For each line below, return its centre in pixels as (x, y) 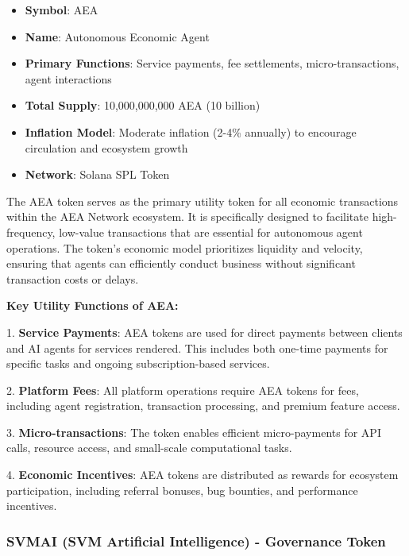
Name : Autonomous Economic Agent (117, 36)
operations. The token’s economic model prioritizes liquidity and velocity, (185, 247)
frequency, (31, 232)
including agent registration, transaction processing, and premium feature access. (203, 405)
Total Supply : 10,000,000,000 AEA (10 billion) (143, 105)
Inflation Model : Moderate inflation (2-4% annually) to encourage (191, 131)
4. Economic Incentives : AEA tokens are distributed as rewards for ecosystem (203, 475)
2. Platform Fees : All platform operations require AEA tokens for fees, (183, 390)
